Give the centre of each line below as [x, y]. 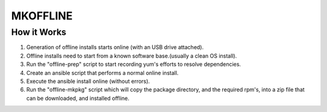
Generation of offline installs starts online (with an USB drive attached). [115, 47]
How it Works [39, 32]
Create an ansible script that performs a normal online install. [102, 73]
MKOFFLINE [42, 16]
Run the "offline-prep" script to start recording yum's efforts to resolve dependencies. [134, 64]
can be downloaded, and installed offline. [78, 98]
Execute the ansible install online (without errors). [88, 81]
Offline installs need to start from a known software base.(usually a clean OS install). [132, 56]
